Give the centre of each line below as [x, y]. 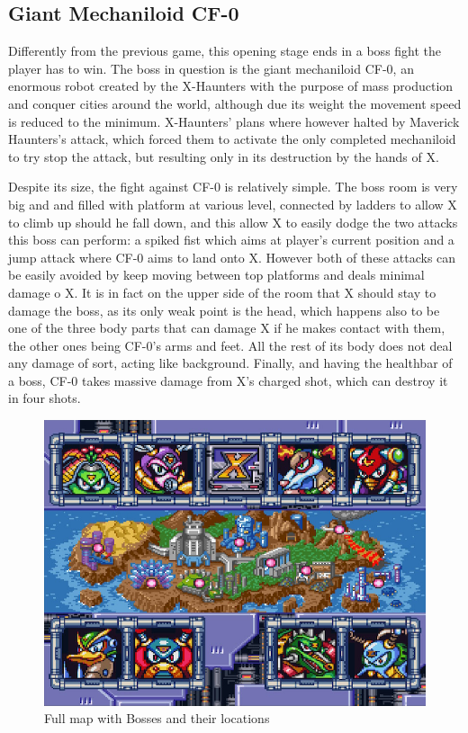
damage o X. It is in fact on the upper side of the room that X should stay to [222, 292]
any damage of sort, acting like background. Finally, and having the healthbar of [230, 363]
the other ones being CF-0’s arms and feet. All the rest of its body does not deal [230, 345]
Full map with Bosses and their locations [157, 718]
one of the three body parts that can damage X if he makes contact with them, [227, 328]
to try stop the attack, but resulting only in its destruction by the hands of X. [224, 156]
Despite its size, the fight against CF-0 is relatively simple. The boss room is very [233, 187]
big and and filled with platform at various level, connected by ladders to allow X [233, 204]
